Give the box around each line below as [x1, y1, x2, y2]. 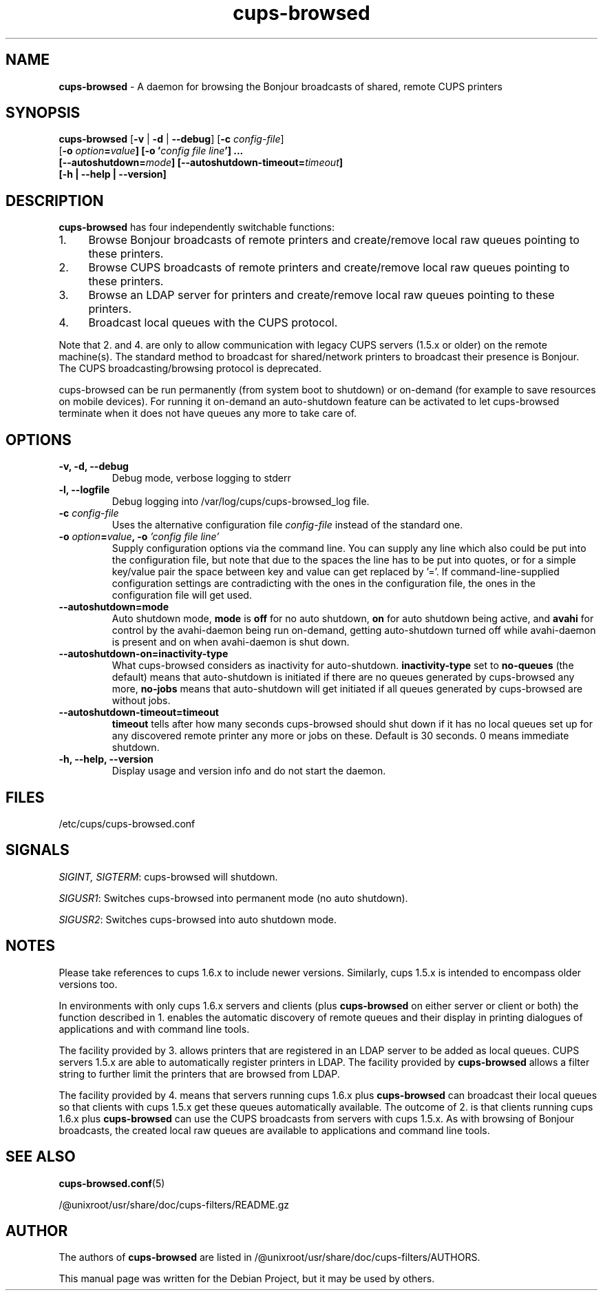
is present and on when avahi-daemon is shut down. [112, 636, 350, 648]
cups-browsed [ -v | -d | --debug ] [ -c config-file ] [59, 133, 284, 145]
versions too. [59, 978, 118, 990]
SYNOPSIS [6, 104, 81, 122]
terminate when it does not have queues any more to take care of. [59, 407, 357, 420]
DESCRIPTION [6, 192, 104, 209]
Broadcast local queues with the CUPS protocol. [88, 316, 338, 330]
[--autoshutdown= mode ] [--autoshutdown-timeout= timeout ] [59, 156, 343, 169]
